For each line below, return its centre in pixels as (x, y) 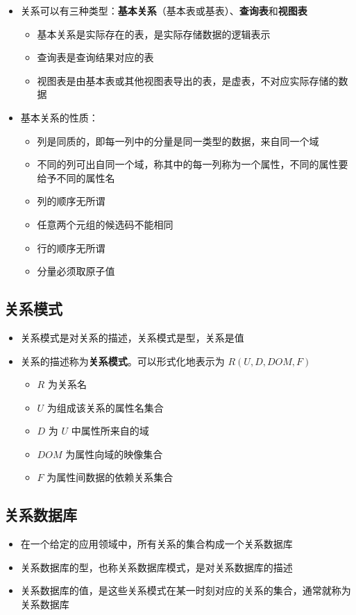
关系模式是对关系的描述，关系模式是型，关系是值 (132, 337)
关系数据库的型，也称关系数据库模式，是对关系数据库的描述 (156, 567)
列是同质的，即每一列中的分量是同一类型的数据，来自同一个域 (178, 141)
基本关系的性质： (59, 117)
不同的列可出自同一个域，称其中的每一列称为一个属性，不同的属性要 (193, 164)
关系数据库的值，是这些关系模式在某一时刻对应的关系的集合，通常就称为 (186, 590)
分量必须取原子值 (76, 271)
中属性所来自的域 (110, 431)
